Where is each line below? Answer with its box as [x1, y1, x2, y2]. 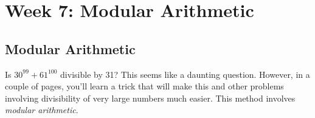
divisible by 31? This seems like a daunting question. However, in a [60, 68, 310, 80]
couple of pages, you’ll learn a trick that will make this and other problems [5, 80, 284, 92]
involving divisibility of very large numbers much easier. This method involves [5, 91, 296, 104]
